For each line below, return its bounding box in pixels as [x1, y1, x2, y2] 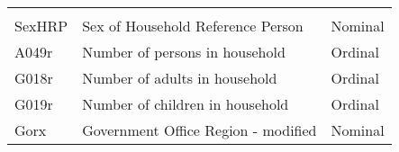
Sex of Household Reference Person [82, 15, 304, 36]
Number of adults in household [82, 67, 277, 88]
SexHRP [14, 15, 68, 36]
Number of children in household [82, 94, 289, 114]
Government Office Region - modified [82, 120, 317, 140]
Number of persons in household [82, 41, 286, 62]
